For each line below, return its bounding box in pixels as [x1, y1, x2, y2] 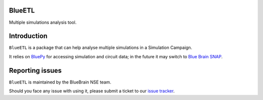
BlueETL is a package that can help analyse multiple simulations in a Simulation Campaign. [9, 45, 192, 50]
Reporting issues [9, 66, 62, 75]
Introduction [9, 32, 48, 40]
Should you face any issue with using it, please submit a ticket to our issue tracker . [9, 88, 175, 94]
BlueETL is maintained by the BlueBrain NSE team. [9, 79, 112, 85]
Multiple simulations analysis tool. [9, 19, 77, 25]
